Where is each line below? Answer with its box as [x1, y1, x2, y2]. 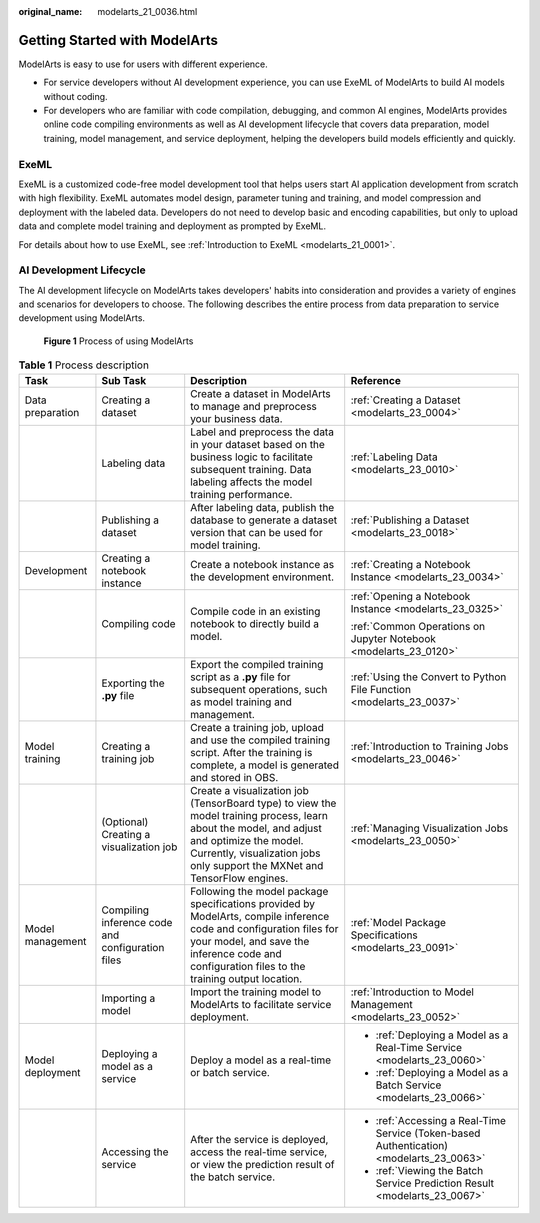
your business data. [190, 411, 284, 425]
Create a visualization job [190, 783, 309, 797]
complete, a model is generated [190, 758, 340, 772]
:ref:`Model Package [350, 915, 447, 929]
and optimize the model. [190, 833, 304, 847]
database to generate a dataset [190, 513, 338, 527]
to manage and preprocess [190, 399, 317, 413]
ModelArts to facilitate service [190, 997, 332, 1011]
